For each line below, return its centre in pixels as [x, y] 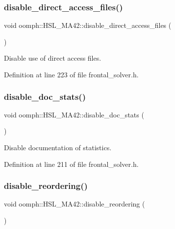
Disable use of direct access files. [53, 58]
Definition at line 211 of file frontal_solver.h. [71, 164]
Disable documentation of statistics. [58, 147]
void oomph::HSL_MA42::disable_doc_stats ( [74, 114]
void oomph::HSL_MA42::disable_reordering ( [75, 204]
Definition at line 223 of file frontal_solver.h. [71, 74]
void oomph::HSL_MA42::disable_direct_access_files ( [88, 25]
